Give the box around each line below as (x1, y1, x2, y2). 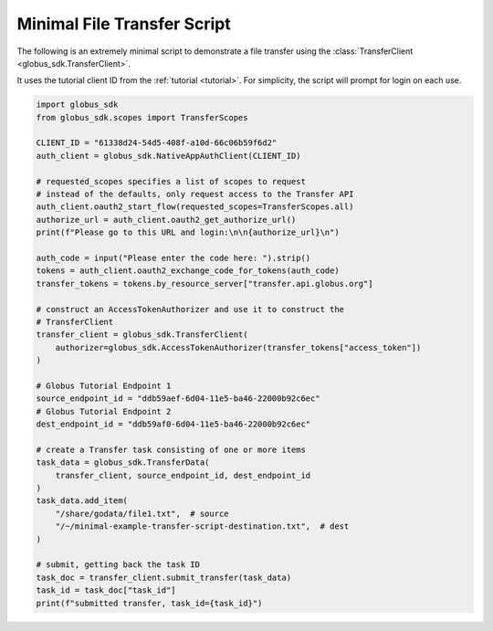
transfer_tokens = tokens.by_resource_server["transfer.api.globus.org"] (36, 279, 373, 289)
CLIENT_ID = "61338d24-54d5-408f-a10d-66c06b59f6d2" (36, 138, 278, 148)
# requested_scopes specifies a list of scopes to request (36, 176, 306, 186)
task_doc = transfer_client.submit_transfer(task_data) (36, 572, 292, 583)
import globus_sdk (36, 100, 119, 110)
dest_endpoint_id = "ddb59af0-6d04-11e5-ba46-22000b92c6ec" (36, 419, 311, 429)
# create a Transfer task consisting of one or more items (36, 444, 306, 455)
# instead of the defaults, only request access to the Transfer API (36, 189, 354, 200)
